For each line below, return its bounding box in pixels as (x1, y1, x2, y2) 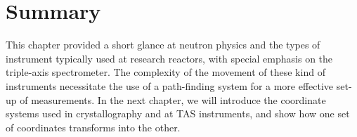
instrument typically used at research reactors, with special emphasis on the (6, 51, 333, 65)
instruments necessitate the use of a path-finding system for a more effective (6, 78, 334, 93)
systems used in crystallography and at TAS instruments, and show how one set (6, 106, 350, 121)
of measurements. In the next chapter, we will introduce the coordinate (20, 92, 326, 107)
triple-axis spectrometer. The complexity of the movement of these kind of (6, 65, 325, 79)
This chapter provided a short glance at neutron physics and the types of (6, 37, 320, 52)
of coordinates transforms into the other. (6, 119, 181, 134)
